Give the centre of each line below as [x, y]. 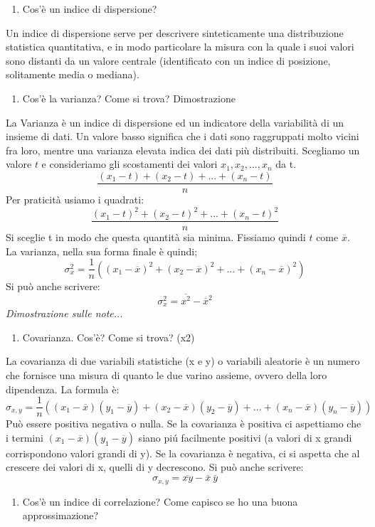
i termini [25, 437]
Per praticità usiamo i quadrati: [75, 199]
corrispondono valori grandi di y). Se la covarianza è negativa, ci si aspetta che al [183, 453]
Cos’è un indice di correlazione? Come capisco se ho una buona [160, 501]
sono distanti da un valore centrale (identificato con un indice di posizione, [168, 60]
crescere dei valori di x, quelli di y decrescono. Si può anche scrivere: [155, 467]
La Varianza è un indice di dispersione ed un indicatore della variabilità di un [175, 122]
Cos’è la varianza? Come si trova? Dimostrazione [129, 98]
